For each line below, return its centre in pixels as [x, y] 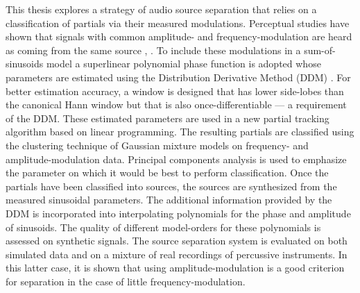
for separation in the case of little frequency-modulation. [126, 281]
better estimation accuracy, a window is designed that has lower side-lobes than [175, 91]
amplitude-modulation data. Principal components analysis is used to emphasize [176, 159]
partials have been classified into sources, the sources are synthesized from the [171, 186]
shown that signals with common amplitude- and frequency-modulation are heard [179, 36]
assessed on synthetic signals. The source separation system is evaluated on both [177, 241]
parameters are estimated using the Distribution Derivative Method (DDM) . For [178, 77]
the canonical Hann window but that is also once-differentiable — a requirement [176, 104]
